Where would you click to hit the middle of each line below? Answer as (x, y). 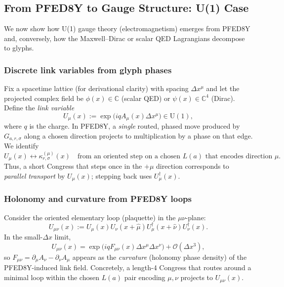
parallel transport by (35, 175)
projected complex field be (44, 98)
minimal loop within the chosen (52, 277)
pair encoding (145, 277)
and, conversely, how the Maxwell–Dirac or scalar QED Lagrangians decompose (124, 38)
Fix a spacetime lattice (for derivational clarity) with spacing (96, 88)
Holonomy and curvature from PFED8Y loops (98, 199)
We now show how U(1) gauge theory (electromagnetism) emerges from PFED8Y (127, 28)
